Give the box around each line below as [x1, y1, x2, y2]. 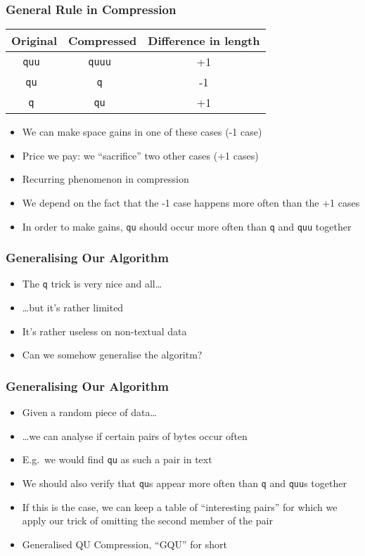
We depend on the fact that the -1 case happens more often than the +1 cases [22, 195, 360, 209]
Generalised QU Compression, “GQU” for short [22, 536, 227, 551]
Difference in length [148, 32, 260, 49]
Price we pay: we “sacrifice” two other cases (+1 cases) [22, 148, 259, 162]
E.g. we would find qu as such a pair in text [22, 452, 212, 467]
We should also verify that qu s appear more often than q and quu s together [22, 475, 347, 490]
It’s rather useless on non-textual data [22, 323, 187, 338]
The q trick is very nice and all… [22, 276, 162, 291]
